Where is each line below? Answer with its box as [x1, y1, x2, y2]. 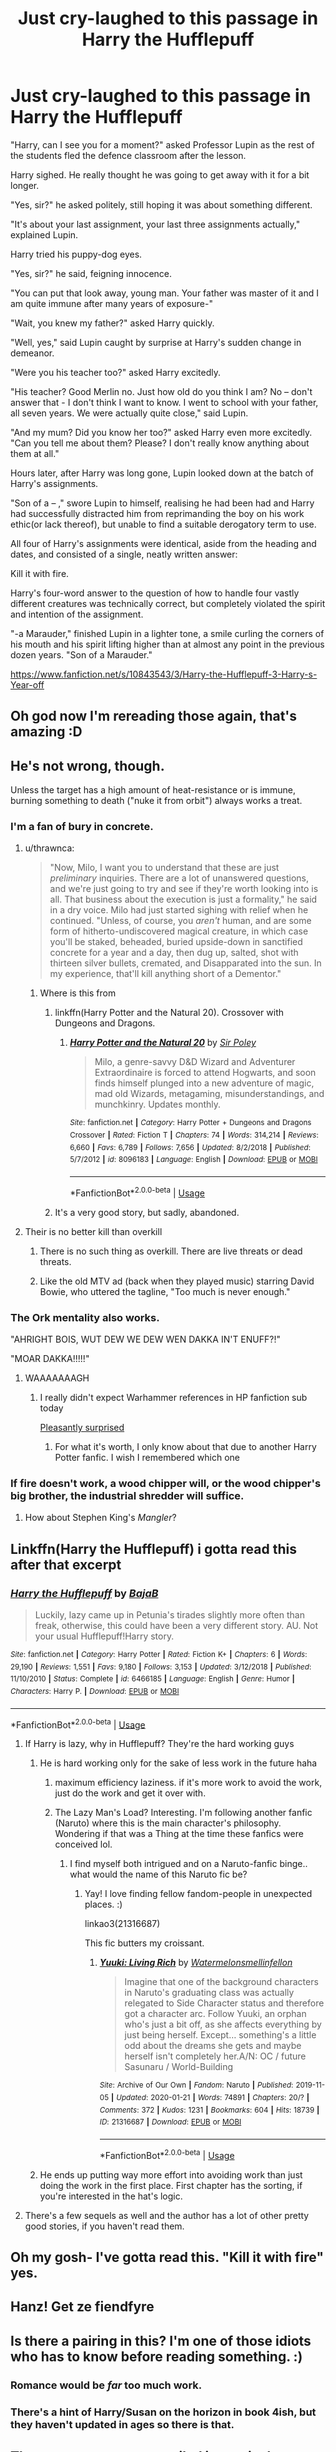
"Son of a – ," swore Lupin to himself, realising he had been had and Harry [10, 497, 315, 509]
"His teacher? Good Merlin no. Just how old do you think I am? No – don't [10, 385, 313, 397]
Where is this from [39, 987, 117, 999]
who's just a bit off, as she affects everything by [124, 2018, 322, 2031]
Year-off [10, 678, 45, 691]
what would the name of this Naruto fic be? [69, 1868, 248, 1881]
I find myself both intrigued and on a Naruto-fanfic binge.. [69, 1858, 308, 1870]
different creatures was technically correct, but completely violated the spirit [10, 597, 326, 609]
